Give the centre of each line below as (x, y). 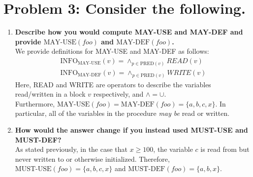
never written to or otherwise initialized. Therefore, (92, 159)
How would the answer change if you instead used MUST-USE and (131, 130)
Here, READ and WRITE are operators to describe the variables (113, 84)
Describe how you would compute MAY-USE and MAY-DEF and (129, 32)
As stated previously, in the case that (71, 149)
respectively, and (118, 94)
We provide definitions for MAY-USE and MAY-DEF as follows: (112, 51)
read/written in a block (50, 94)
